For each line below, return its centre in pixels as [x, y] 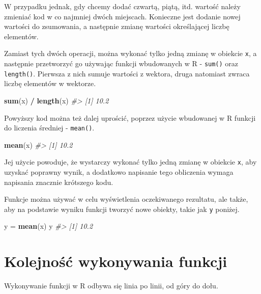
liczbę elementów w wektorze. [50, 83]
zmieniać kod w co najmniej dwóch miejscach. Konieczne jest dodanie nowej [122, 16]
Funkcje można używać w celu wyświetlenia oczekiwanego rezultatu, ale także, [126, 199]
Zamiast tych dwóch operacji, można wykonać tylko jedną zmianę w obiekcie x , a [130, 53]
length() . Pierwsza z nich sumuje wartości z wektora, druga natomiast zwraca [127, 73]
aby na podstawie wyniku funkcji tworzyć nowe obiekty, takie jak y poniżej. [122, 209]
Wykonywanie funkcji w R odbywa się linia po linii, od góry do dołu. [111, 286]
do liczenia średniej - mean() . [49, 128]
